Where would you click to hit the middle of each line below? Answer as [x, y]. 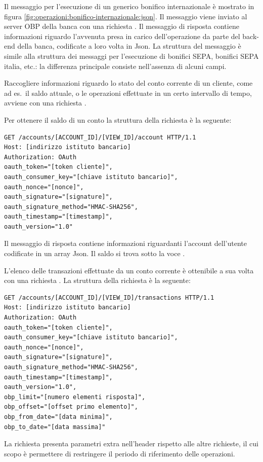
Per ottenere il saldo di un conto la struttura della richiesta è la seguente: [118, 119]
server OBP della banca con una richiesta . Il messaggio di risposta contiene [122, 26]
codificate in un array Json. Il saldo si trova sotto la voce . [95, 253]
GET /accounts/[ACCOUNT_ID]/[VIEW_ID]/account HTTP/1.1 [100, 137]
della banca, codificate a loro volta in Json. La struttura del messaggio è [129, 46]
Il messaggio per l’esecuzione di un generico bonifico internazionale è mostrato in [129, 6]
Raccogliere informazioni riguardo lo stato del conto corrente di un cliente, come [128, 83]
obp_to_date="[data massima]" [55, 427]
